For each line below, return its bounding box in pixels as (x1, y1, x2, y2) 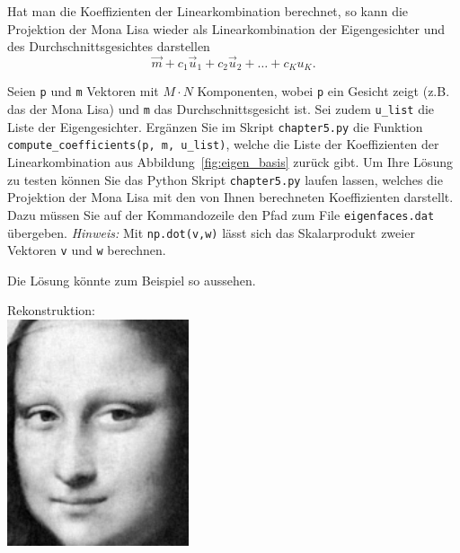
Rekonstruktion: (7, 301, 95, 320)
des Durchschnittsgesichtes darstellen (7, 37, 210, 56)
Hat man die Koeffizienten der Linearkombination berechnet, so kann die (7, 2, 409, 20)
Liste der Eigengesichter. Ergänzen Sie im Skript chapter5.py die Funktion (7, 117, 423, 136)
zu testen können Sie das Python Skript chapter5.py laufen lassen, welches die (7, 170, 443, 189)
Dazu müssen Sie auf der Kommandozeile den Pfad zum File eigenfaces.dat (7, 205, 435, 224)
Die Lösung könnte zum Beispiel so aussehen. (7, 270, 256, 289)
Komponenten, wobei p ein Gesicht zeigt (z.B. (197, 82, 450, 101)
